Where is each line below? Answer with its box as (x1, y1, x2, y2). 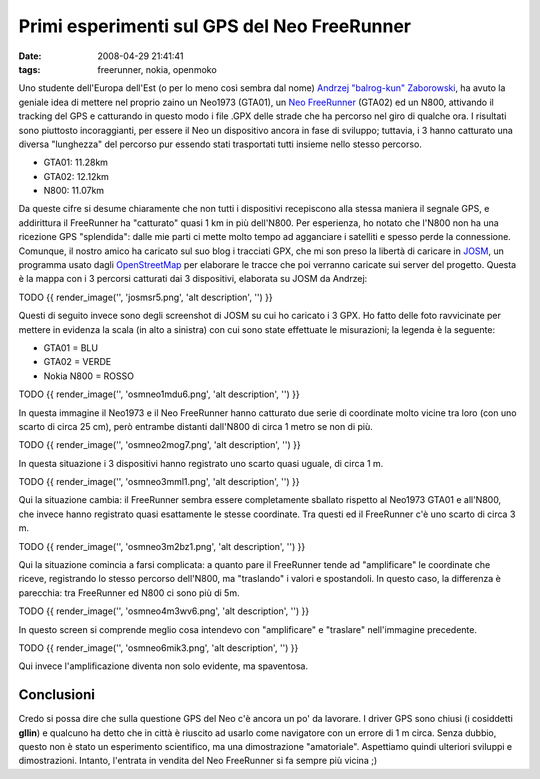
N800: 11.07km (43, 185, 105, 197)
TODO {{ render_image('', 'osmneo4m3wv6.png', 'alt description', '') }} (18, 605, 310, 617)
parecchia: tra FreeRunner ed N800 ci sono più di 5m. (18, 586, 240, 599)
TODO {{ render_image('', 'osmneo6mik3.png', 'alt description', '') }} (18, 642, 299, 654)
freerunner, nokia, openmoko (97, 63, 217, 75)
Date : (18, 50, 42, 62)
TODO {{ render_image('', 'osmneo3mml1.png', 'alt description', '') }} (18, 476, 300, 488)
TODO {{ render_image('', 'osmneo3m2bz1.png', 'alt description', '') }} (18, 540, 306, 552)
